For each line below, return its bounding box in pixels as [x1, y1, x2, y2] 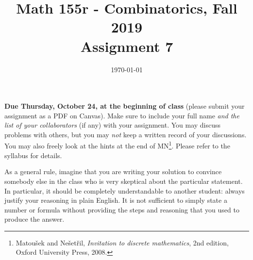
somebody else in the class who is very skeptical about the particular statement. [4, 176, 243, 186]
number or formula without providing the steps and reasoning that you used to [4, 204, 239, 214]
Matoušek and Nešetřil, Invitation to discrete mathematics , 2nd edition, [16, 237, 229, 247]
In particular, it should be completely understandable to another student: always [4, 185, 245, 195]
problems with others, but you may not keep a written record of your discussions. [4, 129, 247, 139]
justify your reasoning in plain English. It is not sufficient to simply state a [4, 195, 227, 205]
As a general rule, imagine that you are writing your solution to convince [4, 166, 222, 177]
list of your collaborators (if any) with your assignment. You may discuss [4, 120, 221, 130]
